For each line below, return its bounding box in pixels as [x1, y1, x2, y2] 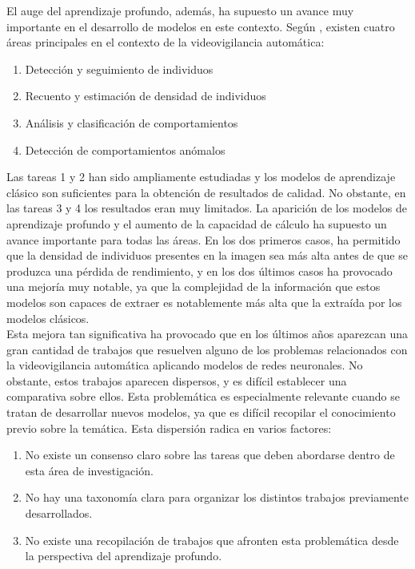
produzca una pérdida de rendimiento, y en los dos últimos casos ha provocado [6, 262, 393, 279]
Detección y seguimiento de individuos [25, 60, 213, 77]
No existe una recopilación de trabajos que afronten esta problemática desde [25, 531, 399, 548]
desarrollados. [25, 505, 93, 522]
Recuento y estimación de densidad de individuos [25, 87, 266, 104]
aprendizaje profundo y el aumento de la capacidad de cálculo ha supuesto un [6, 215, 387, 232]
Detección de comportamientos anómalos [25, 141, 225, 158]
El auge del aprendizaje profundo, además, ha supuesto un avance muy [6, 2, 354, 18]
